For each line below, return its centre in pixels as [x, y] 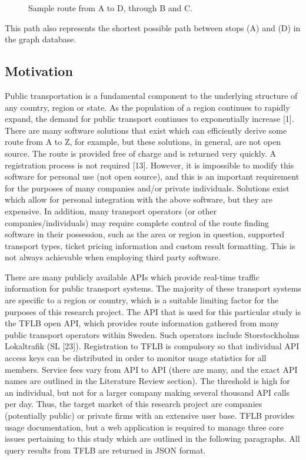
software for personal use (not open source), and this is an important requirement [152, 176]
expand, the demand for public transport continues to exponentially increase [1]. [149, 119]
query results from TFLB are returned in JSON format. [105, 450]
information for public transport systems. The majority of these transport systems [153, 288]
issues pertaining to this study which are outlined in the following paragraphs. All [152, 439]
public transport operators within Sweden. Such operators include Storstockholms [152, 334]
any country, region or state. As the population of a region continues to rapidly [147, 107]
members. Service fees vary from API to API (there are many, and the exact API [151, 369]
